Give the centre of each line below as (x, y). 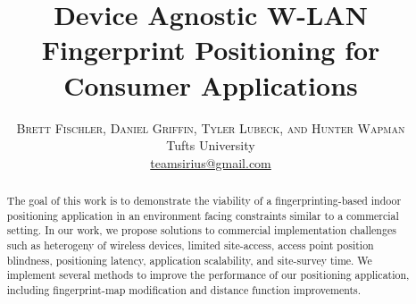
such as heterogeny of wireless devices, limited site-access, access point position (190, 245)
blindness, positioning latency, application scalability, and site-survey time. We (189, 260)
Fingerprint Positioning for (211, 50)
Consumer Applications (211, 84)
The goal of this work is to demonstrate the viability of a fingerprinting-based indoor (204, 201)
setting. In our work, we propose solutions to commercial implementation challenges (201, 230)
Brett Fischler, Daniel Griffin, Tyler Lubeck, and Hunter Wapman (211, 127)
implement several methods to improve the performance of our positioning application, (208, 275)
